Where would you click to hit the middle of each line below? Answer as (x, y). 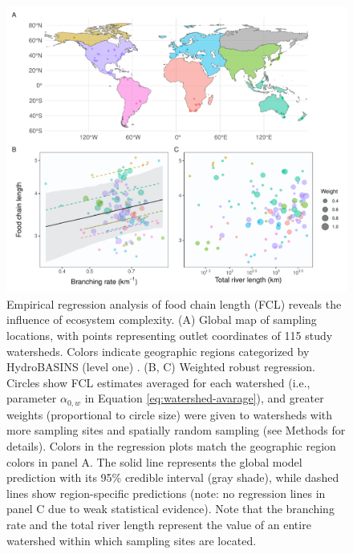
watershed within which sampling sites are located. (132, 540)
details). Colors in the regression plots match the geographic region (171, 446)
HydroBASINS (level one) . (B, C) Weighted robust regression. (161, 367)
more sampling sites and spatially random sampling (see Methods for (176, 430)
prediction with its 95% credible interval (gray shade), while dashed (173, 477)
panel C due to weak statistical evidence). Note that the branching (170, 509)
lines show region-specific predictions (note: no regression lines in (166, 493)
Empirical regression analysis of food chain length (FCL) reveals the (174, 303)
